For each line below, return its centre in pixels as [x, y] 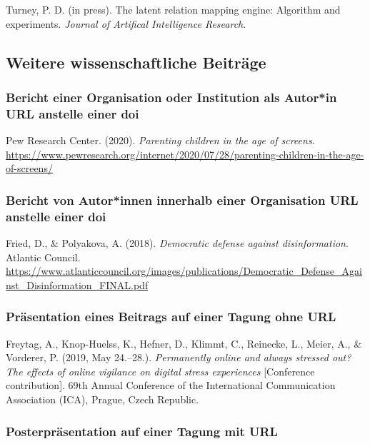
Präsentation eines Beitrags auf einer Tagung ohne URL [171, 317]
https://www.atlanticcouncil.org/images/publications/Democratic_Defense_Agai [184, 271]
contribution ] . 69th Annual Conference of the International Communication [171, 385]
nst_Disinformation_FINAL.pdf [77, 284]
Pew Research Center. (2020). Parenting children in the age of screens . [160, 140]
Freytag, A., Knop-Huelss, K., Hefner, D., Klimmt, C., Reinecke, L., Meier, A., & [184, 343]
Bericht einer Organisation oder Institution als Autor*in [171, 97]
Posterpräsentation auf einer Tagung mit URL [142, 431]
